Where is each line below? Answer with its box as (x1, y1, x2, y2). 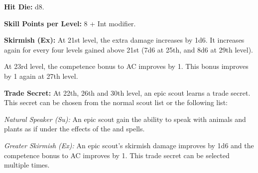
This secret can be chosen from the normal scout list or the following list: (4, 97, 228, 108)
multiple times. (4, 160, 50, 170)
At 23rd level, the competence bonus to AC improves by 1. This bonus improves (4, 61, 249, 71)
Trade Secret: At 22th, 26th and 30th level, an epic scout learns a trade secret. (4, 87, 251, 98)
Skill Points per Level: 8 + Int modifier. (4, 18, 136, 28)
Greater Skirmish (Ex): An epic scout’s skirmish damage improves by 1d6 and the (4, 140, 254, 150)
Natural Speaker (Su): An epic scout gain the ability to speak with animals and (4, 114, 246, 124)
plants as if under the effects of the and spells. (4, 123, 145, 134)
